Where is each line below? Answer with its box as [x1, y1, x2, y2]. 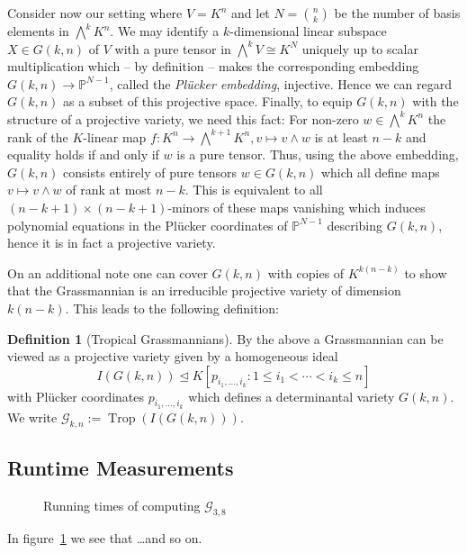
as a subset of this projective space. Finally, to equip [63, 92, 353, 111]
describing [327, 215, 383, 234]
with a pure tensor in [114, 39, 231, 58]
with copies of [267, 263, 345, 282]
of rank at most [66, 180, 152, 199]
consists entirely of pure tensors [63, 162, 238, 181]
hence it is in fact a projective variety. [7, 233, 216, 252]
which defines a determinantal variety [188, 386, 395, 405]
